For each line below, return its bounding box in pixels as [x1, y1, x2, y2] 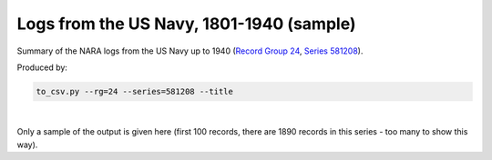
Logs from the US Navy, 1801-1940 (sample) [16, 14, 356, 34]
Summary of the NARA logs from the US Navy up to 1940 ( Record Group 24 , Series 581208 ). [16, 45, 364, 56]
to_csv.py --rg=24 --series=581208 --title [36, 86, 234, 96]
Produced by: [16, 62, 68, 73]
